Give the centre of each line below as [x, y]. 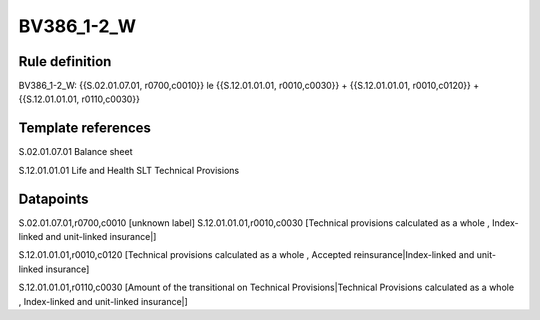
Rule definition [65, 61]
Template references [85, 128]
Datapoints [53, 198]
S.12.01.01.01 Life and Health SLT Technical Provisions [129, 170]
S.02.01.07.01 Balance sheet [75, 152]
